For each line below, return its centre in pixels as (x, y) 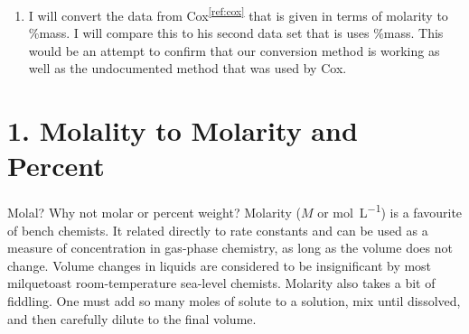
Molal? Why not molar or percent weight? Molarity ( (154, 212)
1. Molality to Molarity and (183, 130)
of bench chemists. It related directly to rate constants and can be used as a (218, 230)
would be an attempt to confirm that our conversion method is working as (234, 50)
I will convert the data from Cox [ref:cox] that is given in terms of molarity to (238, 14)
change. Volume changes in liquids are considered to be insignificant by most (220, 265)
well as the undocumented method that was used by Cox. (188, 68)
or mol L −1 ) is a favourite (390, 211)
